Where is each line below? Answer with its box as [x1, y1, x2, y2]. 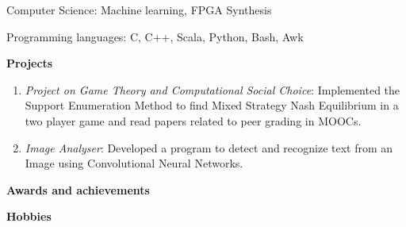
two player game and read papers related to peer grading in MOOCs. [25, 112, 362, 129]
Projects [6, 55, 53, 71]
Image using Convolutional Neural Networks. [25, 155, 243, 171]
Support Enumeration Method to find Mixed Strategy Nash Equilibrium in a [25, 97, 399, 113]
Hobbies [6, 208, 52, 225]
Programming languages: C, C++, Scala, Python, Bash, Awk [6, 28, 304, 44]
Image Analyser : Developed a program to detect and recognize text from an [25, 139, 393, 156]
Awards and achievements [6, 181, 150, 198]
